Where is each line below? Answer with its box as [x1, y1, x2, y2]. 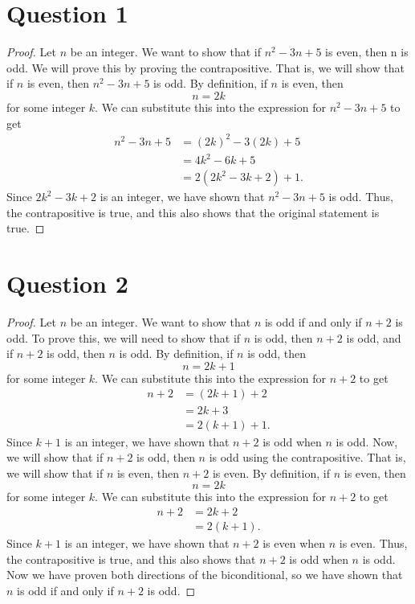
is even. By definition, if [212, 464, 331, 481]
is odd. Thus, [328, 188, 393, 205]
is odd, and [346, 329, 401, 346]
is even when [262, 535, 326, 551]
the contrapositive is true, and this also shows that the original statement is [6, 203, 380, 220]
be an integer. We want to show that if [70, 43, 262, 60]
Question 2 [6, 267, 128, 300]
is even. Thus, [339, 535, 408, 551]
